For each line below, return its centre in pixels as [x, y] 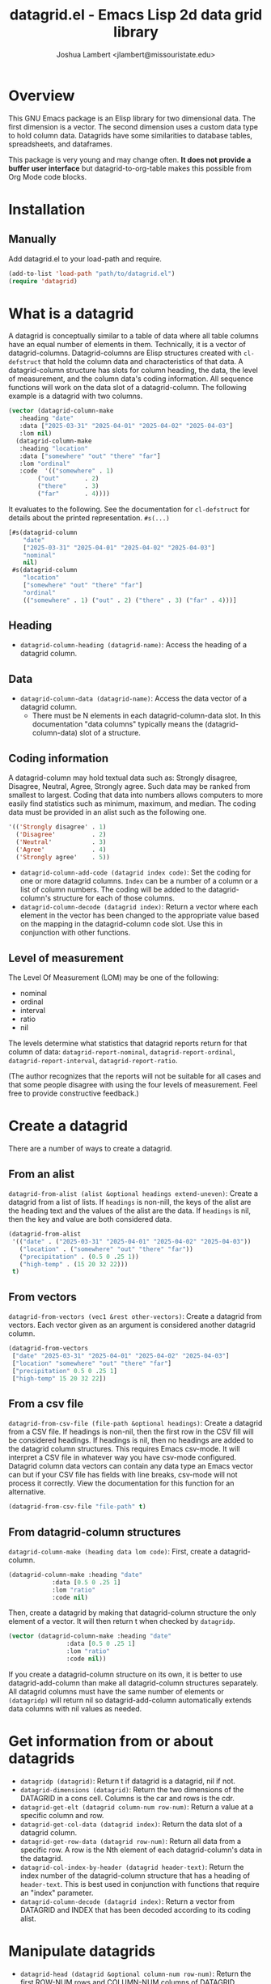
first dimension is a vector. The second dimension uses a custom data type [133, 126]
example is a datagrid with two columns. [76, 396]
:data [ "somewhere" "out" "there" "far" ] [90, 456]
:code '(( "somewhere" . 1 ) [66, 471]
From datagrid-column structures [95, 1532]
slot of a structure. [110, 733]
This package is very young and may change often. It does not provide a [130, 159]
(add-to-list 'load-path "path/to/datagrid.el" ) [92, 273]
